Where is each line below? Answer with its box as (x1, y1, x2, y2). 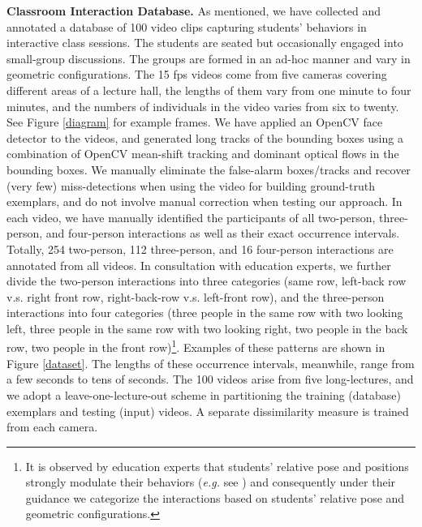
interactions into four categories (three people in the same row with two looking (6, 304, 403, 321)
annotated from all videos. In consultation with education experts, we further (6, 256, 391, 273)
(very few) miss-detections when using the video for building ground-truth (6, 177, 375, 194)
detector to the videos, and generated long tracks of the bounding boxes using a (6, 129, 403, 146)
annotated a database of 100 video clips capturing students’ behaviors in (6, 18, 367, 35)
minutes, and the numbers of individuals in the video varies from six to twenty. (6, 97, 399, 114)
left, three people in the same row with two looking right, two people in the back (6, 319, 408, 336)
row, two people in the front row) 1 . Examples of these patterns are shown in (6, 336, 385, 356)
